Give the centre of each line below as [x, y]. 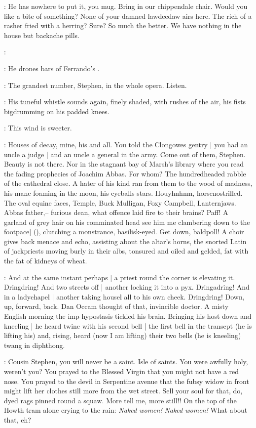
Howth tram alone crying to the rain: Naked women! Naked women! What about [126, 410]
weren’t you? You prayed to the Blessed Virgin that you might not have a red [122, 371]
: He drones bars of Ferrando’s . [52, 68]
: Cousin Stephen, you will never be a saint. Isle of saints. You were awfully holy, [126, 362]
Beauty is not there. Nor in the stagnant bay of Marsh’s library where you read [124, 164]
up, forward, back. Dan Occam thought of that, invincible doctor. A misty [116, 306]
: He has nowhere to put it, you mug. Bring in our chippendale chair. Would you [126, 6]
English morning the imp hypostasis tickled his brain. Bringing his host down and [128, 316]
